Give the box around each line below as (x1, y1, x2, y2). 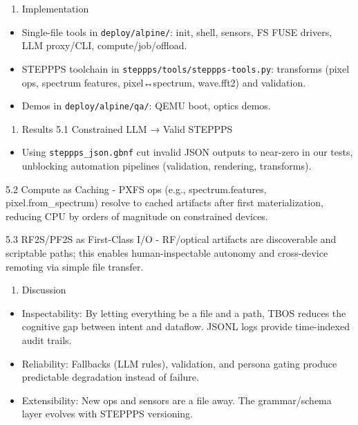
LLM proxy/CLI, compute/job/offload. (21, 38, 187, 53)
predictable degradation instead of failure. (21, 370, 199, 384)
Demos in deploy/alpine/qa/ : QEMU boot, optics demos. (21, 98, 271, 113)
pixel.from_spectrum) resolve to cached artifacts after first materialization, (6, 195, 323, 210)
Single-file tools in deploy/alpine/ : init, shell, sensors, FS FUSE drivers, (21, 24, 332, 39)
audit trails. (21, 332, 72, 347)
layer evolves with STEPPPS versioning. (21, 406, 193, 421)
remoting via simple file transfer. (6, 259, 144, 273)
